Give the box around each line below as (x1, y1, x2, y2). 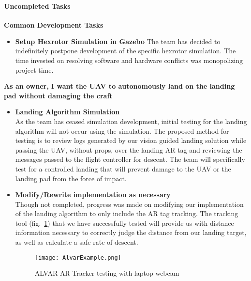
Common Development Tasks (4, 20, 103, 30)
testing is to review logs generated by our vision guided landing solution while (15, 135, 247, 145)
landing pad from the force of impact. (15, 173, 127, 183)
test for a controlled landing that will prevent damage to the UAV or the (15, 163, 231, 173)
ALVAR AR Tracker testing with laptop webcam (34, 268, 179, 278)
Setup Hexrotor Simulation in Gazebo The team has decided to (15, 36, 221, 46)
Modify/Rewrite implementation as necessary (15, 189, 171, 200)
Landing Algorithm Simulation (15, 107, 120, 117)
